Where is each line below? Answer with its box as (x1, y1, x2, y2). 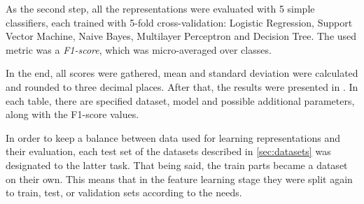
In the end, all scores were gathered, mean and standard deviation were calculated (6, 66, 358, 80)
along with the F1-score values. (6, 107, 139, 122)
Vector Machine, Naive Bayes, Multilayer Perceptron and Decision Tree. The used (6, 29, 357, 43)
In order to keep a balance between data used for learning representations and (6, 130, 341, 145)
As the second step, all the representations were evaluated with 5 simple (6, 1, 315, 15)
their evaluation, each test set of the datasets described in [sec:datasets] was (6, 144, 331, 159)
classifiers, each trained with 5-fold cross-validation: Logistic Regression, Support (6, 15, 353, 29)
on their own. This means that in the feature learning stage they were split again (6, 171, 353, 186)
